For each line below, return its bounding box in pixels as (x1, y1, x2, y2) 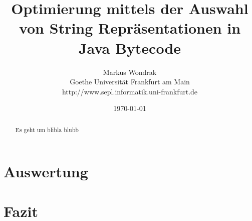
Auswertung (4, 161, 88, 182)
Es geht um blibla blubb (15, 125, 79, 134)
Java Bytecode (78, 37, 181, 58)
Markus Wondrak (103, 66, 157, 77)
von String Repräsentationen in (19, 18, 241, 38)
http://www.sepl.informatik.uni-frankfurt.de (62, 86, 198, 96)
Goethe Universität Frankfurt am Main (70, 76, 190, 87)
